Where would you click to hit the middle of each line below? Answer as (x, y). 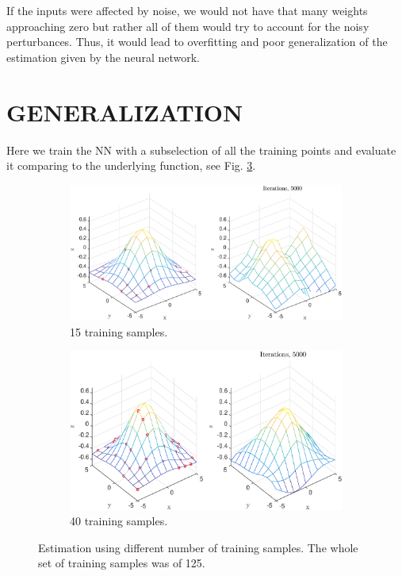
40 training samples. (119, 521)
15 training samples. (119, 331)
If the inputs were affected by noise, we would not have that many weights (187, 10)
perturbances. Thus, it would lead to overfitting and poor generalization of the (197, 42)
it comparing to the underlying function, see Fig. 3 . (131, 165)
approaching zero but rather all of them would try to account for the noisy (188, 26)
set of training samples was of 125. (122, 563)
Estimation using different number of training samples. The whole (198, 547)
